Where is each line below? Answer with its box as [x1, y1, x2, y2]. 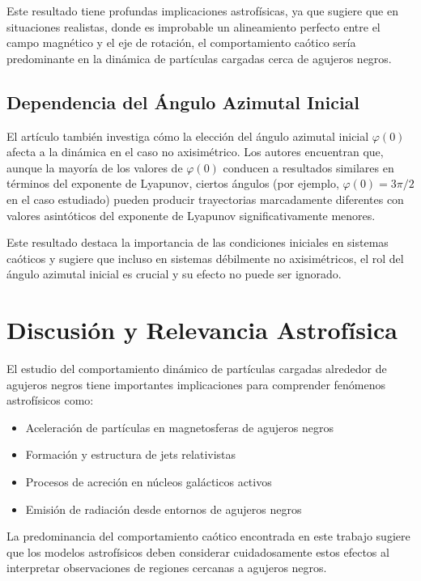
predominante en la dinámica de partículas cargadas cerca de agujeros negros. [6, 49, 392, 66]
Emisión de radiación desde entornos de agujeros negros [25, 500, 302, 517]
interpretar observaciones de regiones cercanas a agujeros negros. [6, 559, 327, 576]
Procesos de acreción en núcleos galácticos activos [25, 473, 272, 490]
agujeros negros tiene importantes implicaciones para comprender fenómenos [6, 375, 386, 392]
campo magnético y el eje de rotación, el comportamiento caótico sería [6, 34, 356, 51]
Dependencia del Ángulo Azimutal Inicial [6, 89, 360, 114]
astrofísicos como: [6, 392, 94, 409]
